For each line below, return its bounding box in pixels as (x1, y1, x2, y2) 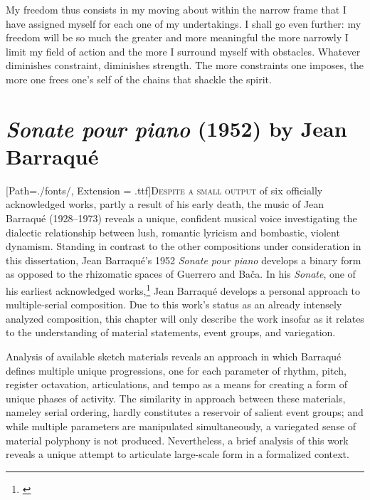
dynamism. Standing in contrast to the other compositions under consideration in (6, 239, 361, 254)
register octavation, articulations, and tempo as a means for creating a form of (6, 377, 348, 392)
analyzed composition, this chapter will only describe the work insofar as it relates (6, 311, 364, 325)
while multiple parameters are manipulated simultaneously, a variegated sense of (6, 419, 356, 434)
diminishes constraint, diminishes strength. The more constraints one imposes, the (6, 58, 364, 73)
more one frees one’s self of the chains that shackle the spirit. (6, 71, 272, 86)
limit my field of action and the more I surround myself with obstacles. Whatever (6, 43, 361, 58)
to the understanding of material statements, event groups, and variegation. (6, 325, 336, 340)
